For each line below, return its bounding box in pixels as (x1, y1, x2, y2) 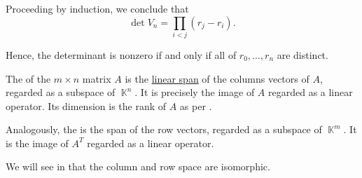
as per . (179, 98, 212, 113)
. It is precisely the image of (134, 85, 255, 100)
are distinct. (277, 47, 328, 62)
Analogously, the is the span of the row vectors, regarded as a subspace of (6, 122, 322, 137)
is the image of (6, 135, 69, 150)
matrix (82, 71, 111, 85)
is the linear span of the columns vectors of (125, 71, 309, 85)
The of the (6, 71, 51, 85)
